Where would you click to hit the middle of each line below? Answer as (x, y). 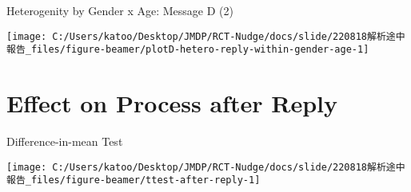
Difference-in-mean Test (65, 141)
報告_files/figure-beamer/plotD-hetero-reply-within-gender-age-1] (188, 50)
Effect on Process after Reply (172, 103)
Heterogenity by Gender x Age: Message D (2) (120, 10)
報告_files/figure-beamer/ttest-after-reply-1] (134, 180)
